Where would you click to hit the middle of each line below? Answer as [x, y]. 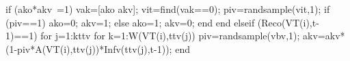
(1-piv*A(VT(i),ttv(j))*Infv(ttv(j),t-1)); [89, 48]
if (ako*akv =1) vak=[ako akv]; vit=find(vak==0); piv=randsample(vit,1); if [168, 9]
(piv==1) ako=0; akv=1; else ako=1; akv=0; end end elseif [130, 22]
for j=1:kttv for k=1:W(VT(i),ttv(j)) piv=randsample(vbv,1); [170, 36]
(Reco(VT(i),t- [288, 22]
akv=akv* [324, 36]
